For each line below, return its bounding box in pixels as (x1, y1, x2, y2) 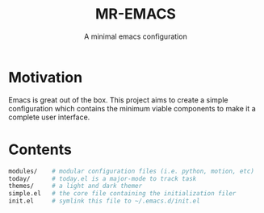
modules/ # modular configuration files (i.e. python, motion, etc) (8, 167, 254, 175)
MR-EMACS (95, 5, 176, 23)
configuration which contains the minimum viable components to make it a (8, 103, 256, 113)
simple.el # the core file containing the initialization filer (8, 190, 237, 198)
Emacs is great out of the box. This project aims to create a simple (8, 94, 228, 105)
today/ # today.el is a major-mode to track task (8, 174, 197, 182)
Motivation (8, 68, 83, 86)
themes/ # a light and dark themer (8, 182, 143, 190)
